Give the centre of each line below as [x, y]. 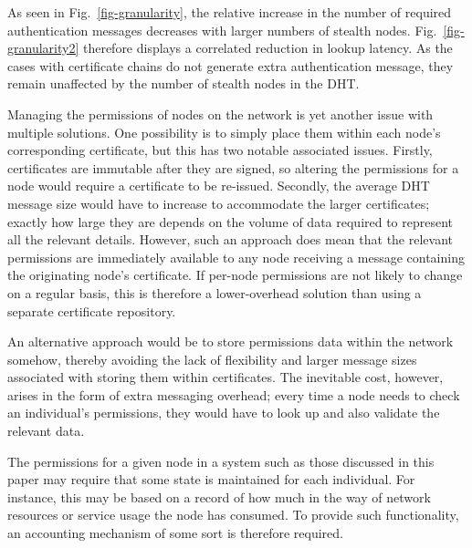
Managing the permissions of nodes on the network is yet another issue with [220, 114]
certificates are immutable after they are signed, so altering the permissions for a [233, 167]
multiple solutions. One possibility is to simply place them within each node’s [224, 132]
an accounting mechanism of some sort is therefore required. [175, 533]
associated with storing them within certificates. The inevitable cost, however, [226, 377]
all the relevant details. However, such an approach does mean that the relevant [231, 239]
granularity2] [43, 48]
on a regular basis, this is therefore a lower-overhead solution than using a [215, 292]
